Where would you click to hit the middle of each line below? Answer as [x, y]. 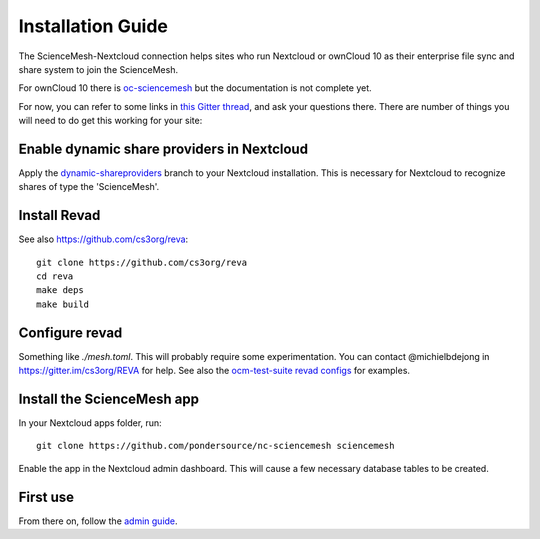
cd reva [55, 276]
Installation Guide [93, 26]
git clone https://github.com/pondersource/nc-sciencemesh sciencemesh [215, 446]
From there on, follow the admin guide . [98, 521]
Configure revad [70, 332]
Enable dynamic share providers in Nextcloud [163, 148]
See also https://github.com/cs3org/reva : [103, 239]
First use [46, 496]
